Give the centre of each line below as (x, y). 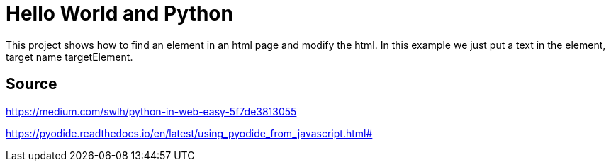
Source (32, 84)
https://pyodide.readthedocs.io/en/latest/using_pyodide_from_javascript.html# (189, 133)
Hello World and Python (119, 13)
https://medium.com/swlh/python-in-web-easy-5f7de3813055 (151, 111)
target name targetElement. (69, 57)
